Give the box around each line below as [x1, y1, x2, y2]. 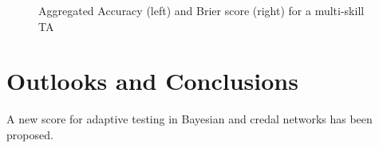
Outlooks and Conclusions [6, 64, 298, 97]
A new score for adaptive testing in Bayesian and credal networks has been [6, 111, 373, 127]
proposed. [6, 126, 53, 142]
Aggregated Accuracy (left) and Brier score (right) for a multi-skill [38, 2, 365, 18]
